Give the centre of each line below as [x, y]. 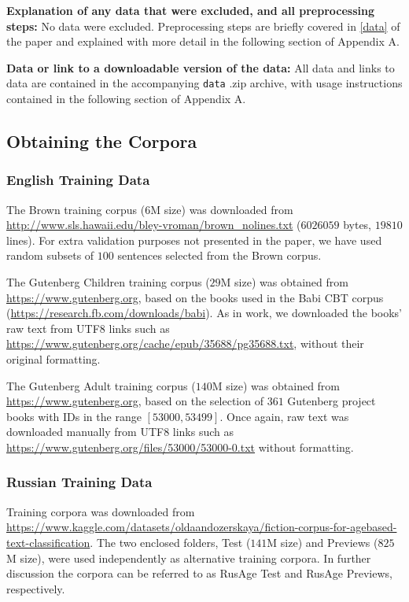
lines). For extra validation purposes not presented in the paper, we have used [194, 240]
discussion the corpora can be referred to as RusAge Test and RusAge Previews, [199, 573]
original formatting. [53, 358]
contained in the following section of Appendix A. [126, 99]
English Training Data [78, 180]
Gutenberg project [332, 401]
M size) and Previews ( [322, 542]
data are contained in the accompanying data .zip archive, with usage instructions [204, 83]
